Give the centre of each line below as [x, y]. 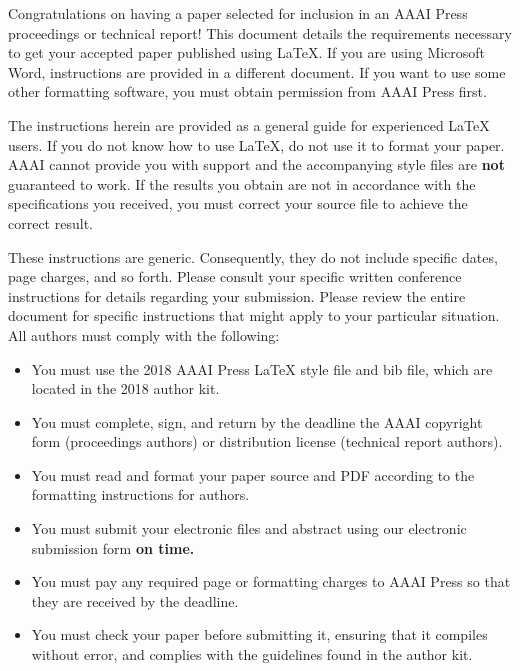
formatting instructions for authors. [140, 494]
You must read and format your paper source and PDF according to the [253, 474]
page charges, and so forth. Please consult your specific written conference [235, 276]
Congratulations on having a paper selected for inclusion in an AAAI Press [238, 13]
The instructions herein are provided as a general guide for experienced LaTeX [249, 124]
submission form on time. [113, 547]
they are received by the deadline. [135, 600]
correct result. [50, 222]
